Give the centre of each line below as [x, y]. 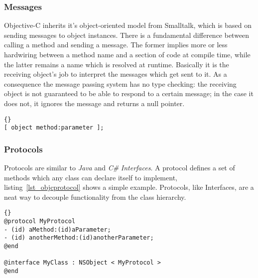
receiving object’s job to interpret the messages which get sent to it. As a [116, 74]
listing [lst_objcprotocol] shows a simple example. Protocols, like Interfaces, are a [129, 187]
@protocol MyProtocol [40, 221]
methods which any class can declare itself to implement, [91, 177]
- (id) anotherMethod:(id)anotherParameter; [79, 238]
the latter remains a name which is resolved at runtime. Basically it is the [117, 64]
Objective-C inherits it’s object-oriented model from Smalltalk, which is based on [128, 25]
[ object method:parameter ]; [54, 128]
